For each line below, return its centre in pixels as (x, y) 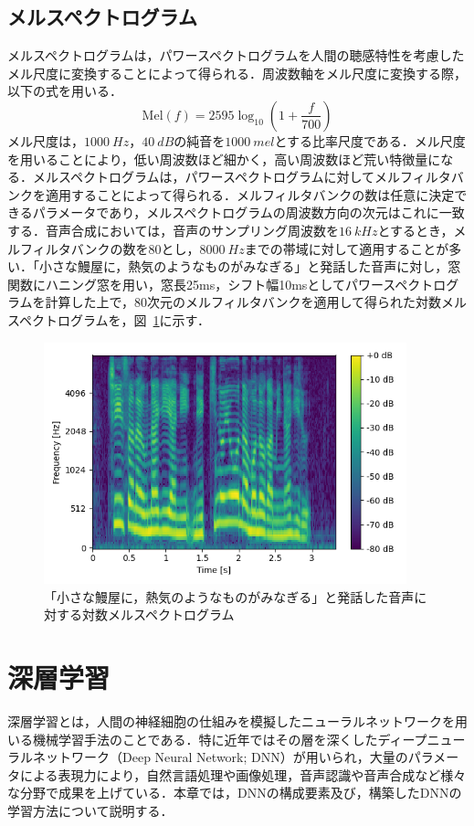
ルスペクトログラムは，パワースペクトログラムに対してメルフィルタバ (254, 177)
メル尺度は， (46, 140)
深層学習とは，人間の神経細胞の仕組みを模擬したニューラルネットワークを (231, 720)
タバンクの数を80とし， (129, 248)
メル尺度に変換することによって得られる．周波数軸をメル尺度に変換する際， (237, 73)
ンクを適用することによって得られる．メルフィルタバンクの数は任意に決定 (231, 194)
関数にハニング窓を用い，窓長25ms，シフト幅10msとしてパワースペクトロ (227, 284)
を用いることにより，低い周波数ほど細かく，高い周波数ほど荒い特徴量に (224, 159)
